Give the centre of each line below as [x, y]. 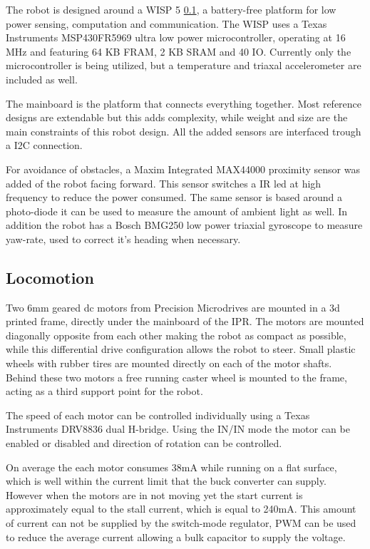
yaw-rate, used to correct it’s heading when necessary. [123, 238]
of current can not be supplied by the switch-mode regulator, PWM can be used [181, 523]
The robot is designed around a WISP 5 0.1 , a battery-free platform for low [171, 9]
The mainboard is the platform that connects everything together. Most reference [184, 103]
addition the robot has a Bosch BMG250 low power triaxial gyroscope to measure [184, 225]
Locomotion [50, 277]
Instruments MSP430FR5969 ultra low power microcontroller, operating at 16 [176, 37]
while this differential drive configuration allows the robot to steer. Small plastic [181, 349]
